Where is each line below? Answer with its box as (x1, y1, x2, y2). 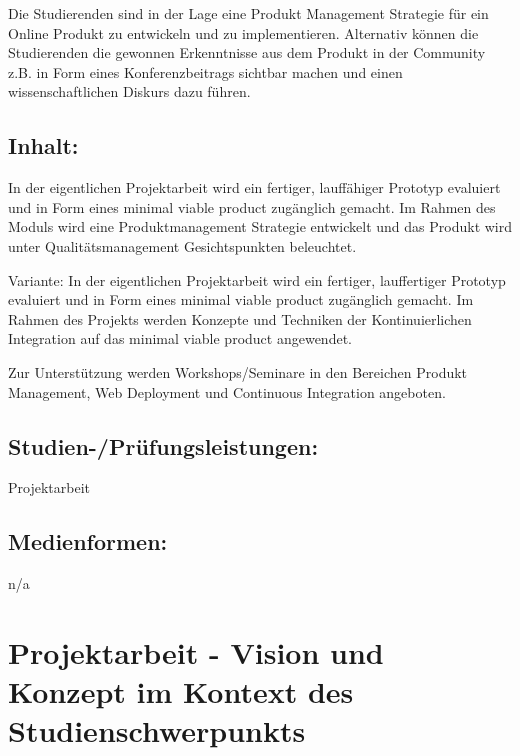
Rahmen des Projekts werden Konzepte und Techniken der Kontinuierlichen (8, 308, 472, 329)
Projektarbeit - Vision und (8, 631, 384, 672)
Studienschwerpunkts (8, 710, 306, 751)
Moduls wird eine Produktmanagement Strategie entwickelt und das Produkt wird (8, 216, 513, 237)
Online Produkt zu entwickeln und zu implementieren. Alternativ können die (8, 22, 479, 43)
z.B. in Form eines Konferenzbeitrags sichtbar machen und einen (8, 61, 403, 82)
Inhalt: (8, 130, 79, 161)
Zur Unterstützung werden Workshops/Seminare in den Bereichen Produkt (8, 361, 468, 382)
